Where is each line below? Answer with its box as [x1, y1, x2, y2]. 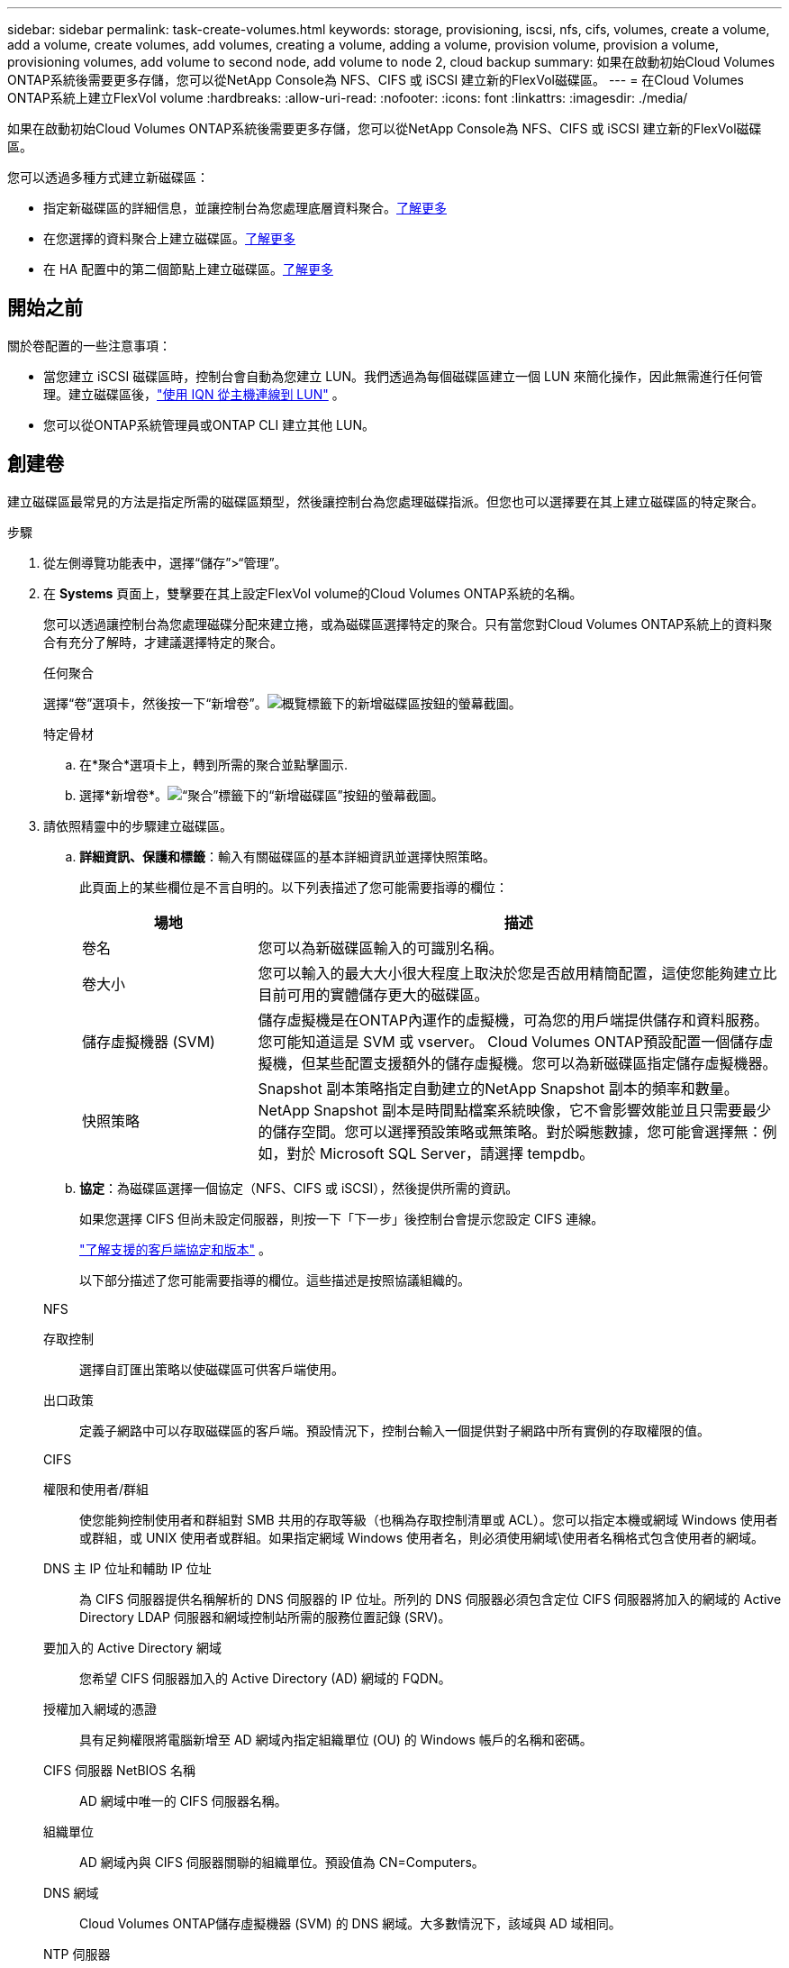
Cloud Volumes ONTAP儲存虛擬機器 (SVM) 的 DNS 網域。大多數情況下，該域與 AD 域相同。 [79, 1915, 621, 1931]
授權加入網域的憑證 [43, 1700, 157, 1717]
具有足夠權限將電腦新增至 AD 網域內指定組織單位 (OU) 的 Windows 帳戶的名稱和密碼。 [79, 1731, 593, 1747]
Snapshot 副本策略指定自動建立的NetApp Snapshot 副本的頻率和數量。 [258, 1079, 739, 1098]
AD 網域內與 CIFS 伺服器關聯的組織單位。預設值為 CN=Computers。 [79, 1854, 485, 1870]
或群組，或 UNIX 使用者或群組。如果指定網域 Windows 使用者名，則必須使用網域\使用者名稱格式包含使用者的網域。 [79, 1529, 765, 1545]
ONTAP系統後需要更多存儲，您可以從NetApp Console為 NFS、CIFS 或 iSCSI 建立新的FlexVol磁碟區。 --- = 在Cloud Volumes [7, 72, 744, 87]
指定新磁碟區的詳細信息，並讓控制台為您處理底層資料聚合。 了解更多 [43, 200, 447, 215]
